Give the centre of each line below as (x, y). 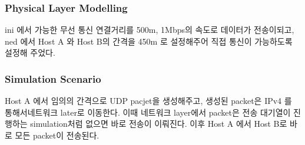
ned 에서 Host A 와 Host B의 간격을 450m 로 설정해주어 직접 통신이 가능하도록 (149, 41)
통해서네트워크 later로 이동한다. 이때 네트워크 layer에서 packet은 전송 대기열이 (148, 112)
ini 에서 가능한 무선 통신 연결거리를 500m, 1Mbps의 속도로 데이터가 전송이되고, (150, 30)
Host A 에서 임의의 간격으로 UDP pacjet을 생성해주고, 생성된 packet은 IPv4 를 (148, 101)
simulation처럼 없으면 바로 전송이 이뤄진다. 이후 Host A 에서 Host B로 (159, 124)
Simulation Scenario (53, 78)
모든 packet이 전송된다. (57, 135)
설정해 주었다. (30, 53)
